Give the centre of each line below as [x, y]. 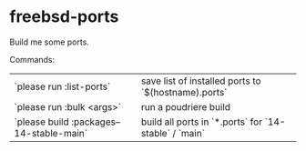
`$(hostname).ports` [184, 92]
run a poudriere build [185, 106]
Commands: [32, 59]
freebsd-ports [64, 17]
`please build [42, 122]
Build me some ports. [49, 42]
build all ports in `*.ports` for [201, 122]
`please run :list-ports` [62, 86]
